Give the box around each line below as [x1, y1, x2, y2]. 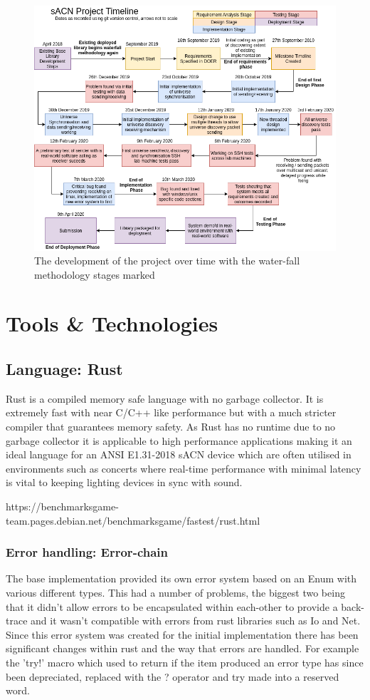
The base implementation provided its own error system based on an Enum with [6, 571, 357, 586]
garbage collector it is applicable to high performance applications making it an [6, 433, 352, 448]
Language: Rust [6, 358, 123, 380]
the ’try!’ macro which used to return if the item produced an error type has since [6, 654, 364, 669]
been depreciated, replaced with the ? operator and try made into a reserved [6, 669, 339, 684]
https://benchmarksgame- [6, 499, 119, 514]
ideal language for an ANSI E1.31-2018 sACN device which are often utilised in [6, 447, 351, 462]
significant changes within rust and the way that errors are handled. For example [6, 641, 359, 656]
